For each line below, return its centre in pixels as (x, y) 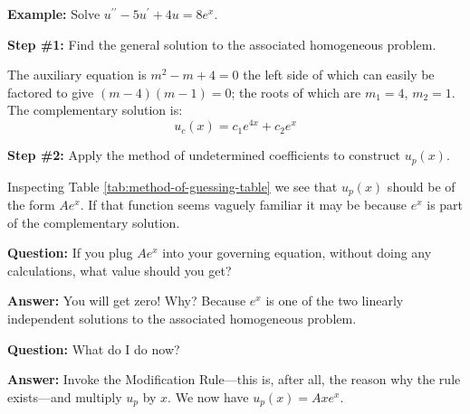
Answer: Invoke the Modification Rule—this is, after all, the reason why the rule (234, 379)
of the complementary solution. (94, 222)
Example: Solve (54, 14)
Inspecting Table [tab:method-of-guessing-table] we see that (173, 186)
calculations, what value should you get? (120, 270)
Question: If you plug (70, 253)
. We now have (208, 396)
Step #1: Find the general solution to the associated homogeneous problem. (222, 44)
